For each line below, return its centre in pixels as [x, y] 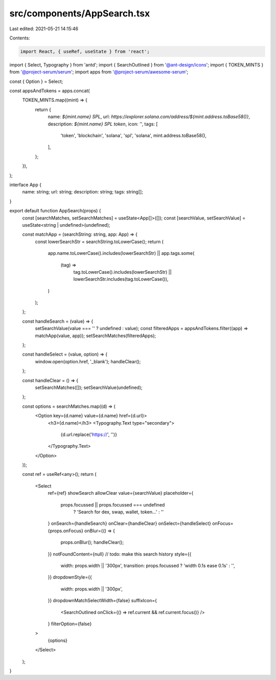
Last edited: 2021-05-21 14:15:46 [44, 29]
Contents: [20, 38]
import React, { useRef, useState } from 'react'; [85, 51]
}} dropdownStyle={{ [70, 577]
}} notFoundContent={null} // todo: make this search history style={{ [120, 554]
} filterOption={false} [70, 624]
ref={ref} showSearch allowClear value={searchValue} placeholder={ [121, 493]
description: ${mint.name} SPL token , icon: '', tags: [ [103, 124]
